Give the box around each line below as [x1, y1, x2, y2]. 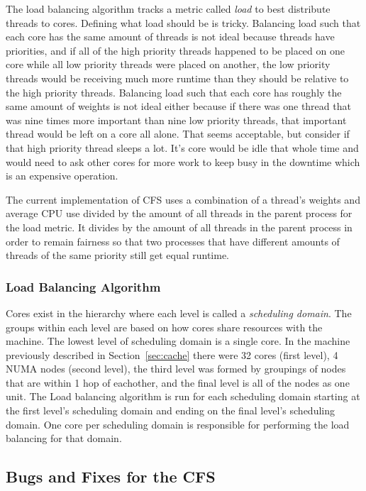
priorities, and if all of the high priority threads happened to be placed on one [6, 43, 345, 57]
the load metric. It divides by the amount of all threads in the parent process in [6, 219, 353, 234]
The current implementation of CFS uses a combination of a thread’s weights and [6, 192, 360, 206]
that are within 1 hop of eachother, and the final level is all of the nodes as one [6, 375, 350, 390]
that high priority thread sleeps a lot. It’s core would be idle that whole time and [6, 140, 359, 155]
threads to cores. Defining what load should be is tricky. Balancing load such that [6, 15, 361, 30]
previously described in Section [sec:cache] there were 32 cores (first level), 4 [6, 347, 338, 362]
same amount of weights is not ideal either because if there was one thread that [6, 99, 351, 114]
